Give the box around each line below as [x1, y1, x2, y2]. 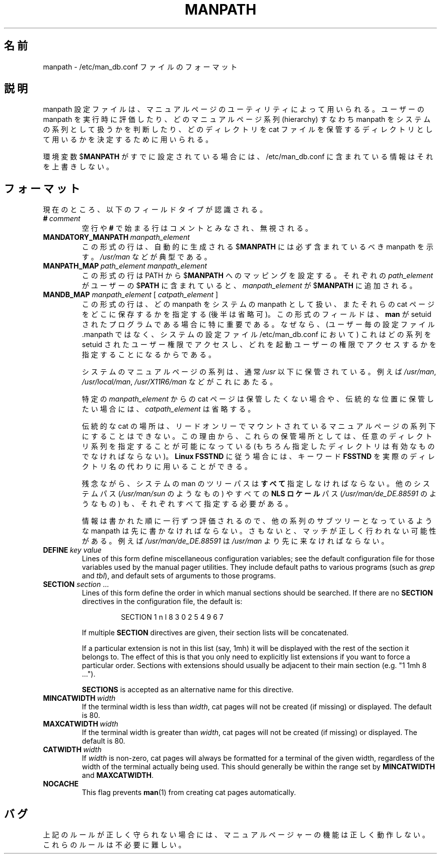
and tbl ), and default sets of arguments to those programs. [82, 571, 276, 580]
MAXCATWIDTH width [43, 719, 118, 729]
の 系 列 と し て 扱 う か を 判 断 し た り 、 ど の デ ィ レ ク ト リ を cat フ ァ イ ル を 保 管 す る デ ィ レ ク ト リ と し [43, 125, 433, 134]
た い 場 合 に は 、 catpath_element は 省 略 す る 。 [82, 405, 255, 414]
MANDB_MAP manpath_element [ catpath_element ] [43, 290, 218, 299]
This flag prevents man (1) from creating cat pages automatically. [82, 788, 296, 797]
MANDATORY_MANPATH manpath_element [43, 233, 190, 242]
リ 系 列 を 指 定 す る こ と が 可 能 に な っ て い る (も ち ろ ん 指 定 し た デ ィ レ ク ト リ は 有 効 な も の [82, 442, 435, 451]
